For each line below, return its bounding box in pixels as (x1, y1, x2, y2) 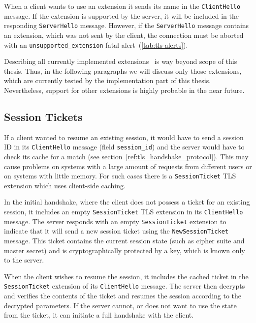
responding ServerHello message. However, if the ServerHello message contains (4, 20, 249, 30)
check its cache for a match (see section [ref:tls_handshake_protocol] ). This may (4, 151, 249, 161)
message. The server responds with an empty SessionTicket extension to (4, 216, 226, 226)
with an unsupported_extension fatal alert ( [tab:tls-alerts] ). (4, 39, 188, 50)
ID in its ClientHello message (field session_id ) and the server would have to (4, 142, 245, 152)
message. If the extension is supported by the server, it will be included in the (4, 10, 239, 21)
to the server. (4, 255, 44, 265)
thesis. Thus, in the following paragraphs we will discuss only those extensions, (4, 65, 242, 76)
